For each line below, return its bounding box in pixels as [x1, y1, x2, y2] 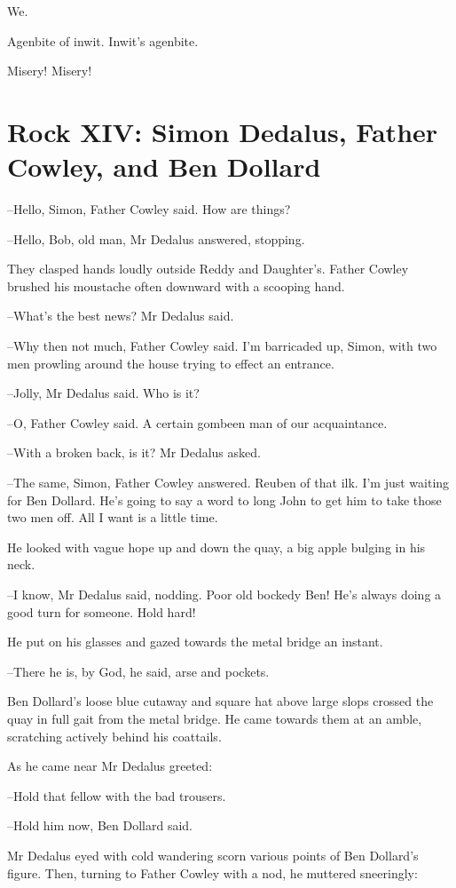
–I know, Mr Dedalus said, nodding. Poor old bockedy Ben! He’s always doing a [7, 585, 442, 603]
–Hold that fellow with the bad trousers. [7, 786, 226, 805]
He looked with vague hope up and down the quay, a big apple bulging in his [7, 537, 426, 556]
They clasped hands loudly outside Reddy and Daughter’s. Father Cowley [7, 259, 409, 278]
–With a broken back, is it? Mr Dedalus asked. [7, 443, 261, 462]
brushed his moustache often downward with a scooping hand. [7, 276, 345, 295]
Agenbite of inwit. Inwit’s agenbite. [7, 31, 199, 50]
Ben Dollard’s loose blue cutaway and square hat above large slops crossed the [7, 692, 434, 710]
